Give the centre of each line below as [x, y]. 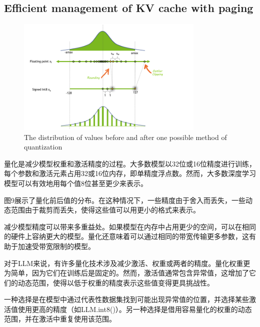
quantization [43, 147]
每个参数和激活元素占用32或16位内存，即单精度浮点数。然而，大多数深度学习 [130, 173]
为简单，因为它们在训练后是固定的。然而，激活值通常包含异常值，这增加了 [126, 273]
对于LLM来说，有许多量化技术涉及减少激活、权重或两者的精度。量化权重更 [127, 263]
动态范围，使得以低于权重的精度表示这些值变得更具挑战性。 [116, 282]
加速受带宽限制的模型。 [56, 246]
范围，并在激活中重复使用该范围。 [60, 319]
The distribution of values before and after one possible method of [125, 137]
